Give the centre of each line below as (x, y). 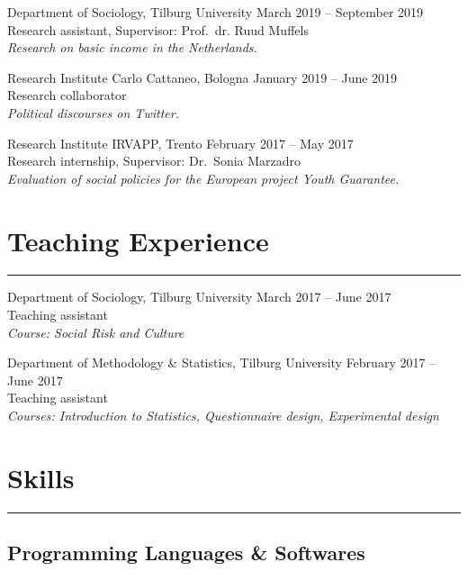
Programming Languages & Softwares (186, 553)
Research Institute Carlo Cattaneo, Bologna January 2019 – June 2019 (202, 77)
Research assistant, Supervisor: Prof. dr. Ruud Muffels (158, 29)
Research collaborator (67, 95)
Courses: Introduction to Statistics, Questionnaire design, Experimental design (223, 416)
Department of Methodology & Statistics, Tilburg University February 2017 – (222, 363)
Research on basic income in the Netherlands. (132, 47)
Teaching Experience (138, 240)
